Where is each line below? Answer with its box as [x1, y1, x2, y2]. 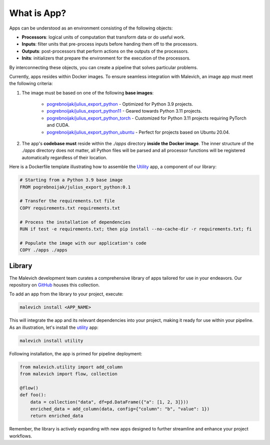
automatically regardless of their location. [21, 154, 107, 160]
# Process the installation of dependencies [19, 219, 131, 225]
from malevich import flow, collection [19, 371, 117, 377]
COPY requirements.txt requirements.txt [19, 205, 120, 211]
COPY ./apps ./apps [19, 247, 67, 253]
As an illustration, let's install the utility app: [9, 324, 98, 330]
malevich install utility [19, 338, 83, 343]
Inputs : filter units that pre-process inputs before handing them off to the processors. [21, 41, 198, 47]
